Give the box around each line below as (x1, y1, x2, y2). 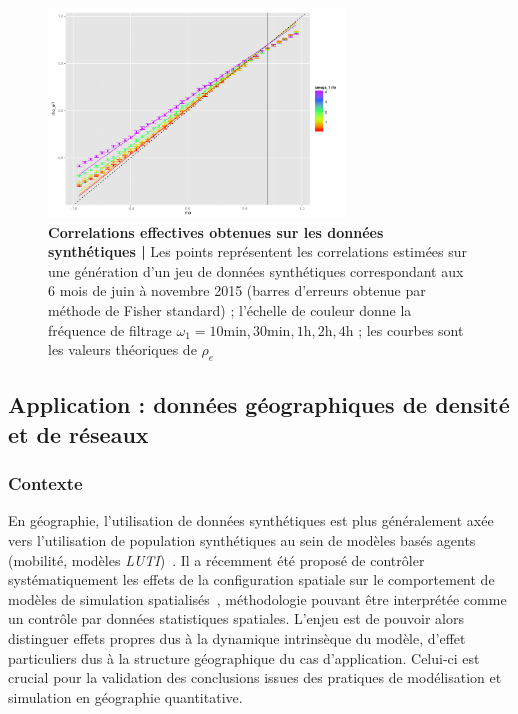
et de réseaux (8, 418, 149, 449)
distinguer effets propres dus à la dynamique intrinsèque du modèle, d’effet (8, 627, 466, 648)
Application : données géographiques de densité (8, 389, 510, 420)
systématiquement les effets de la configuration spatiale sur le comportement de (8, 569, 495, 590)
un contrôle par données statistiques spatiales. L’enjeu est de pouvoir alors (8, 608, 464, 629)
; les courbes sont (358, 319, 464, 340)
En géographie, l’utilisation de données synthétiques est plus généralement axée (8, 510, 494, 531)
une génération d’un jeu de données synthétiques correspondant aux (48, 260, 464, 281)
